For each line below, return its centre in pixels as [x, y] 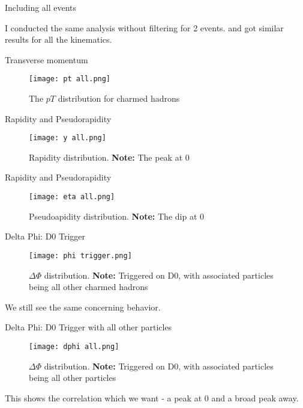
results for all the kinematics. [58, 39]
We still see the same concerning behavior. [83, 307]
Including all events [41, 7]
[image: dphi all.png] [74, 346]
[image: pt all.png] [70, 79]
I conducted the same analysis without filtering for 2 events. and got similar [144, 27]
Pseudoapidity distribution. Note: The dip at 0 [116, 216]
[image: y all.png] [67, 138]
